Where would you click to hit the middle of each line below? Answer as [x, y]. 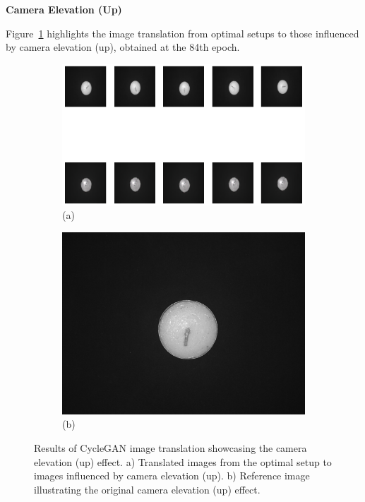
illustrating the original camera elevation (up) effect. [147, 489]
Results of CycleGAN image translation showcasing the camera [170, 447]
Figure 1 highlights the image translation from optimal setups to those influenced [182, 33]
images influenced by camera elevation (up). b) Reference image [172, 476]
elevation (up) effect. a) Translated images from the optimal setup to [183, 461]
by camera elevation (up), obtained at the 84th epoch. [123, 47]
